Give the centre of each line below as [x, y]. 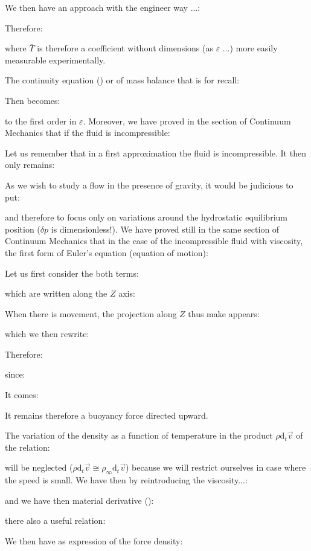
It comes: [22, 395]
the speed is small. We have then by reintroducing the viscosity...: [126, 480]
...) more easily [250, 48]
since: [15, 374]
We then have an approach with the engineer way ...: [103, 7]
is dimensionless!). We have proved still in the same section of [165, 229]
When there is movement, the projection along [91, 313]
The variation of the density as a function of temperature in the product [139, 435]
